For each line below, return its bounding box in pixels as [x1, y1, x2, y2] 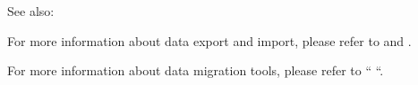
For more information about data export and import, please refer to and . [7, 31, 412, 50]
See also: [7, 2, 55, 19]
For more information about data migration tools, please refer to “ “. [7, 61, 384, 80]
